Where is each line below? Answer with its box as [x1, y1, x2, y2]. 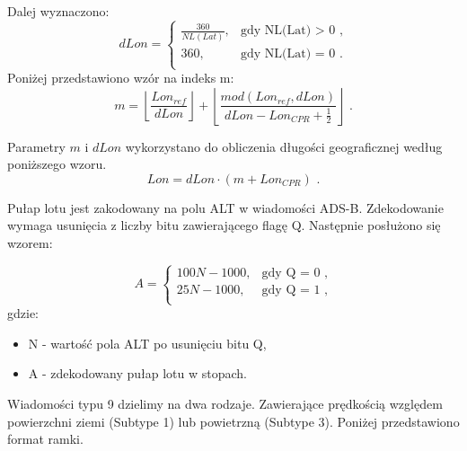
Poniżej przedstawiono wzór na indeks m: [7, 68, 234, 87]
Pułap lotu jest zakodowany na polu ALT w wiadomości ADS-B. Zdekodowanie [7, 198, 444, 217]
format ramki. [7, 429, 84, 448]
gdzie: [7, 304, 39, 323]
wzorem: [7, 234, 53, 252]
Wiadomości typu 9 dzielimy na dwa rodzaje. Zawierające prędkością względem [7, 394, 443, 412]
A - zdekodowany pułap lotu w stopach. [28, 364, 247, 383]
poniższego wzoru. [7, 155, 107, 173]
